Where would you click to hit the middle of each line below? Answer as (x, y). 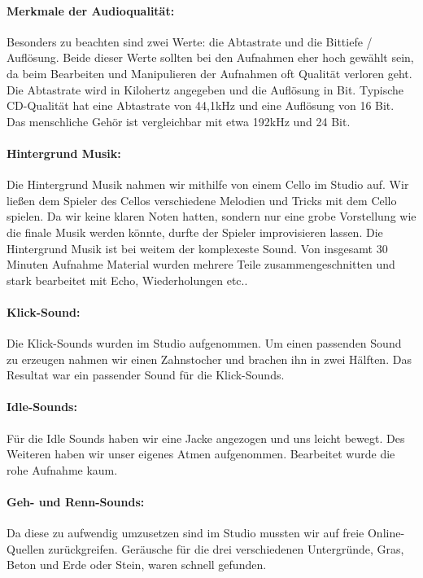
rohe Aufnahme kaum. (62, 469)
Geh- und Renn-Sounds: (76, 502)
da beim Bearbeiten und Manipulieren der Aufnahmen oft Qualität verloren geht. (209, 73)
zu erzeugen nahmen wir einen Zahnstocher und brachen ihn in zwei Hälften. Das (209, 359)
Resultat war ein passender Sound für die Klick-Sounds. (146, 375)
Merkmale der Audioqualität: (91, 10)
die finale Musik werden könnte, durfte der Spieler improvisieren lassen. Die (195, 232)
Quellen (26, 548)
